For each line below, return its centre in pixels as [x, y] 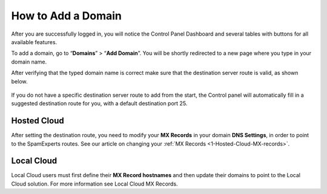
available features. [34, 42]
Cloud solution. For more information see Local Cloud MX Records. [94, 184]
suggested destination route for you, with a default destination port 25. [99, 103]
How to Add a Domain [67, 16]
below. [19, 81]
